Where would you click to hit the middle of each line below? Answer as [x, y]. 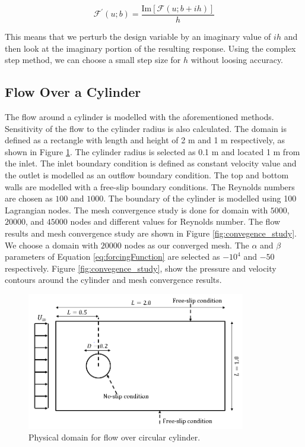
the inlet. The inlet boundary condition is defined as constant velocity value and [151, 163]
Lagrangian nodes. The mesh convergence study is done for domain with [136, 210]
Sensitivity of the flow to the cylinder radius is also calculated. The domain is [146, 128]
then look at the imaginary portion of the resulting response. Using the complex [150, 48]
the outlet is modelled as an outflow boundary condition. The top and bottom [147, 175]
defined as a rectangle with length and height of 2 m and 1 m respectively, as [145, 140]
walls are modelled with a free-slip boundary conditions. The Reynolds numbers [150, 186]
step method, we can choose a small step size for [93, 60]
